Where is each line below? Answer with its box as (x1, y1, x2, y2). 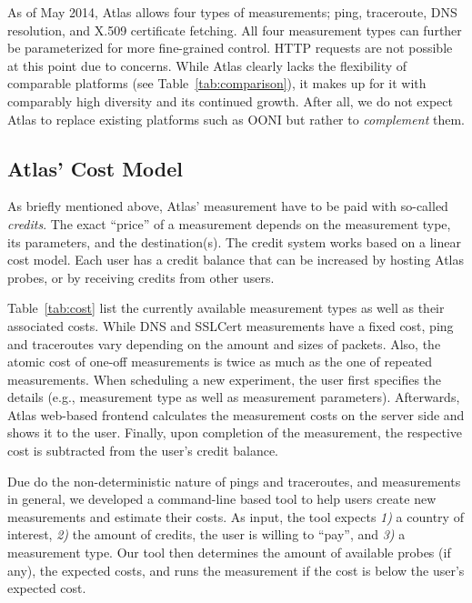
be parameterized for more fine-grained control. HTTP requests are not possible (7, 38, 453, 57)
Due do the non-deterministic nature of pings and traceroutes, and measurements (7, 471, 461, 490)
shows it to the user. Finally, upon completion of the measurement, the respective (7, 423, 463, 442)
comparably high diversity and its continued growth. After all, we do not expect (7, 91, 453, 110)
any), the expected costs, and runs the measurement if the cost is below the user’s (7, 560, 465, 579)
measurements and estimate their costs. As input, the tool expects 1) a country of (7, 507, 464, 526)
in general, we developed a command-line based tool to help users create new (7, 489, 437, 508)
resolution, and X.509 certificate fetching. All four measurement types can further (7, 20, 462, 39)
